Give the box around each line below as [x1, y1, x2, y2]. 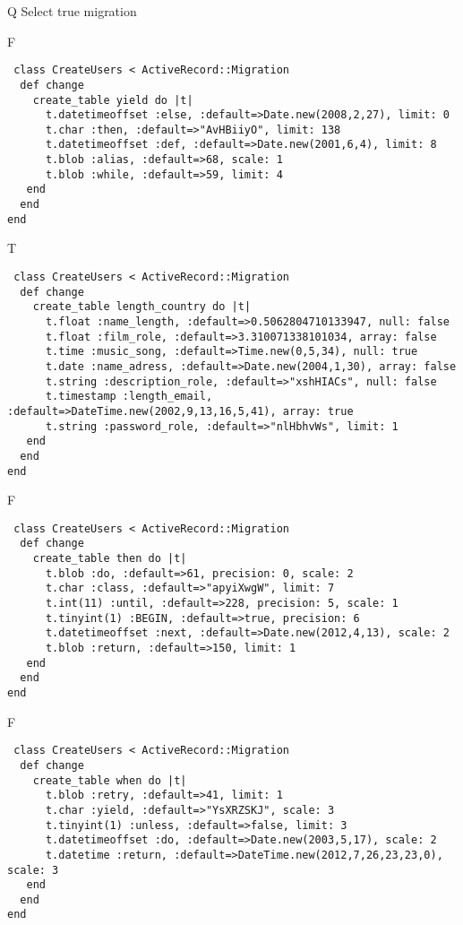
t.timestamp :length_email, [45, 390, 213, 403]
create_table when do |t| [32, 774, 187, 787]
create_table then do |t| [32, 552, 187, 566]
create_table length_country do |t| [32, 300, 252, 314]
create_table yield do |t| [32, 93, 193, 107]
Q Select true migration [7, 2, 137, 20]
